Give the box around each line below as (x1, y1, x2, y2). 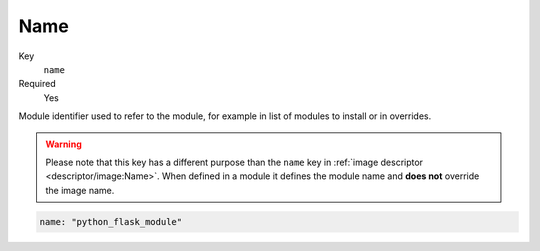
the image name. (45, 184, 115, 196)
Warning (45, 138, 82, 150)
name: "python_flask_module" (39, 216, 183, 227)
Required (18, 78, 56, 90)
